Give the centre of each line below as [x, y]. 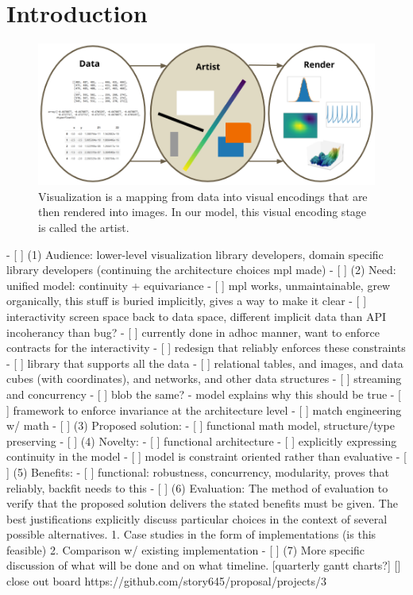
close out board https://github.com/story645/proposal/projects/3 [167, 581]
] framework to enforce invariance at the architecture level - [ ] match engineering [204, 410]
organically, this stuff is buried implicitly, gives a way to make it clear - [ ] [187, 301]
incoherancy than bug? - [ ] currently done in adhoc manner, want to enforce [193, 332]
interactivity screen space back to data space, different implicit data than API [197, 316]
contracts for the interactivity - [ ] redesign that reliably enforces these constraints [206, 348]
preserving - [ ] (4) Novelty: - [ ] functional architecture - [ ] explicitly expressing [202, 440]
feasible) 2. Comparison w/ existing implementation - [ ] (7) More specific [186, 549]
